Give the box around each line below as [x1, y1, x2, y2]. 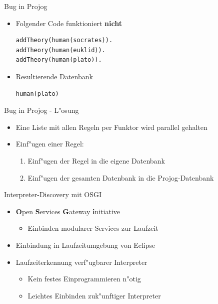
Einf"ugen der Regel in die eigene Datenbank [27, 155, 165, 166]
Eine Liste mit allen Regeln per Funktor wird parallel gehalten [15, 121, 207, 132]
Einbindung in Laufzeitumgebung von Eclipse [15, 239, 155, 250]
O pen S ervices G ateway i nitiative [15, 206, 120, 216]
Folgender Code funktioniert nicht [15, 18, 122, 28]
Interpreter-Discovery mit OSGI [4, 189, 101, 200]
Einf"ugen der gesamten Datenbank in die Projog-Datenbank [27, 172, 214, 183]
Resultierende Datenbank [15, 71, 93, 81]
